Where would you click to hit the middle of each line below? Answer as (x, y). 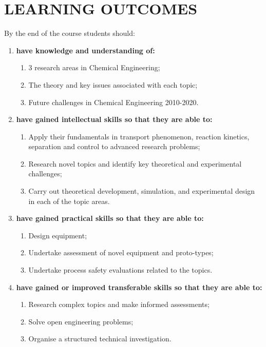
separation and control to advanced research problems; (114, 146)
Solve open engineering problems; (81, 321)
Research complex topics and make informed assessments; (119, 304)
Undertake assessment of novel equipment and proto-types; (121, 252)
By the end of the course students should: (70, 33)
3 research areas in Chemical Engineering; (94, 67)
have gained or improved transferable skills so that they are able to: (139, 287)
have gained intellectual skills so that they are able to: (114, 119)
